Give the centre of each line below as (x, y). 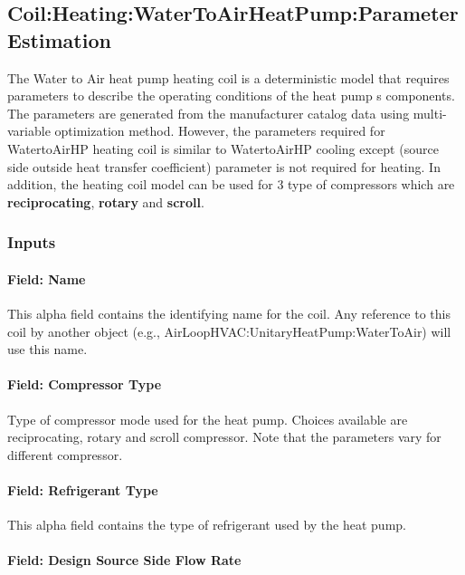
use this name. (47, 349)
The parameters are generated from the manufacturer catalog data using (209, 113)
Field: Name (47, 278)
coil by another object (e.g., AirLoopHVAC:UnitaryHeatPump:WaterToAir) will (229, 331)
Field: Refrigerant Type (83, 489)
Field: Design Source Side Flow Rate (124, 560)
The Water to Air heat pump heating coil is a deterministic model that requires (228, 77)
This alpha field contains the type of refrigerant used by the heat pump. (207, 525)
